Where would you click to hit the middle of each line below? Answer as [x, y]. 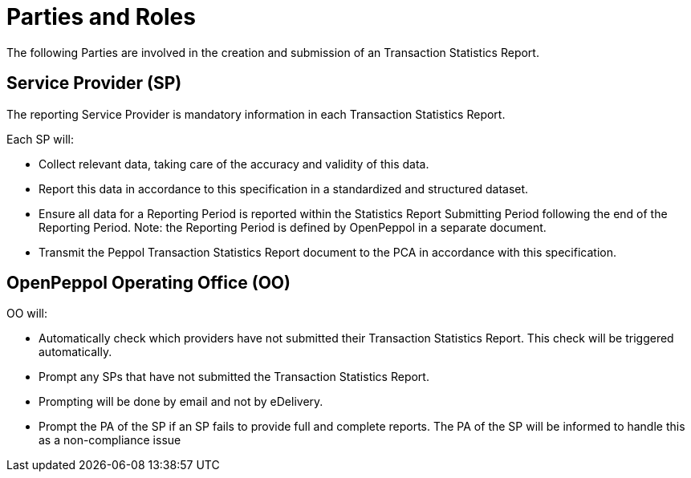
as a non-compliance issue [110, 440]
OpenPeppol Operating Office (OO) [148, 283]
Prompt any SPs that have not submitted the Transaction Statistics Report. [234, 377]
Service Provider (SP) [94, 83]
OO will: [27, 314]
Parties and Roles [101, 17]
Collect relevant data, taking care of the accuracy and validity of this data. [234, 164]
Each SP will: [41, 139]
